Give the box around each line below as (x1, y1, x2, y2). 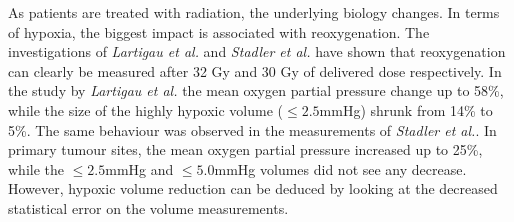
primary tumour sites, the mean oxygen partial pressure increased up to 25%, (8, 139, 483, 160)
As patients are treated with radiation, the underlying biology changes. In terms (8, 2, 500, 22)
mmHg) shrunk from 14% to (319, 99, 493, 120)
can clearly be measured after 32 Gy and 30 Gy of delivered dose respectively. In (8, 60, 502, 81)
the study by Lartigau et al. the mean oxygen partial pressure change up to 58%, (8, 80, 504, 101)
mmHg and (105, 158, 174, 179)
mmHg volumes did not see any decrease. (214, 158, 467, 179)
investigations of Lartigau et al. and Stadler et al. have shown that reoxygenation (8, 41, 506, 62)
